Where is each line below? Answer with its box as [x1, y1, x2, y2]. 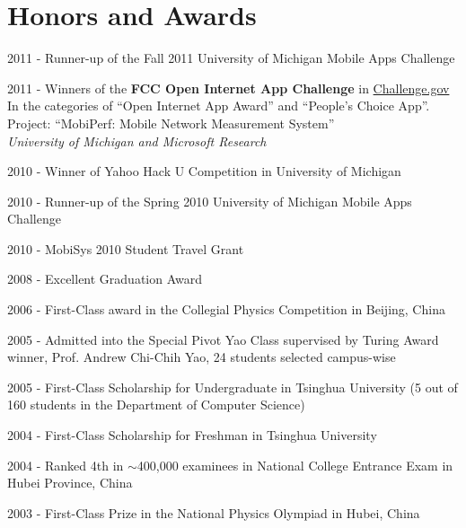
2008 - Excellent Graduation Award [7, 269, 202, 288]
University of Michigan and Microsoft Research [7, 131, 267, 150]
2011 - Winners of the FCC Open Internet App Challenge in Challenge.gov [7, 78, 450, 97]
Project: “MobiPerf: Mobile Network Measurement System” [7, 113, 335, 132]
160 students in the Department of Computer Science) [7, 395, 305, 414]
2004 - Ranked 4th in [7, 455, 124, 474]
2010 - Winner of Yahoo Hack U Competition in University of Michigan [7, 162, 401, 180]
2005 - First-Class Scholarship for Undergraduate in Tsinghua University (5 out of [7, 377, 458, 396]
